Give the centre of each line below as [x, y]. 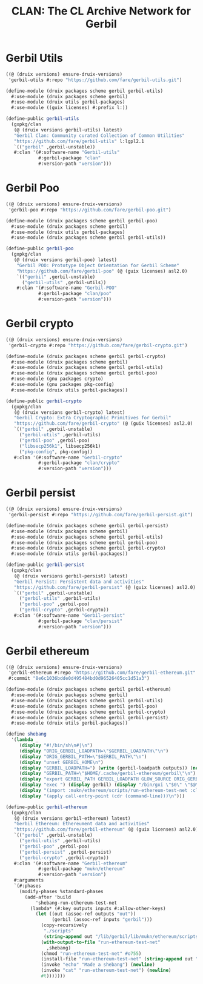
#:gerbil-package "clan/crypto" [79, 463]
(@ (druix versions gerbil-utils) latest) [68, 130]
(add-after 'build [48, 897]
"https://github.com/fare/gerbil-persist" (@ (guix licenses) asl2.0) [105, 587]
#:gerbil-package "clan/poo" [75, 294]
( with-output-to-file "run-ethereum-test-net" [101, 942]
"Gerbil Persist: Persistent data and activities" [79, 582]
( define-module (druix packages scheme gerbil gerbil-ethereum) [88, 690]
